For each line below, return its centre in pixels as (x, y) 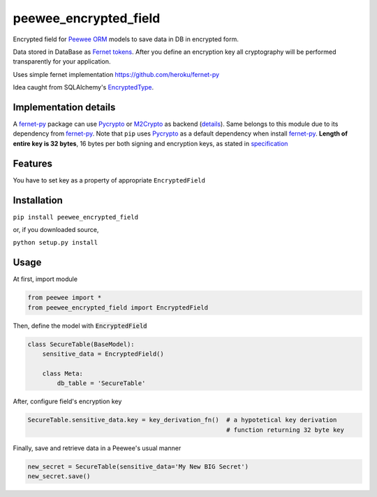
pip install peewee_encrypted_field (76, 217)
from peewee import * (65, 298)
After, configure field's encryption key (67, 401)
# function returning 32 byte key (285, 430)
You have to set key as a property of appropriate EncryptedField (109, 180)
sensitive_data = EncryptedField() (103, 354)
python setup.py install (55, 243)
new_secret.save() (59, 476)
